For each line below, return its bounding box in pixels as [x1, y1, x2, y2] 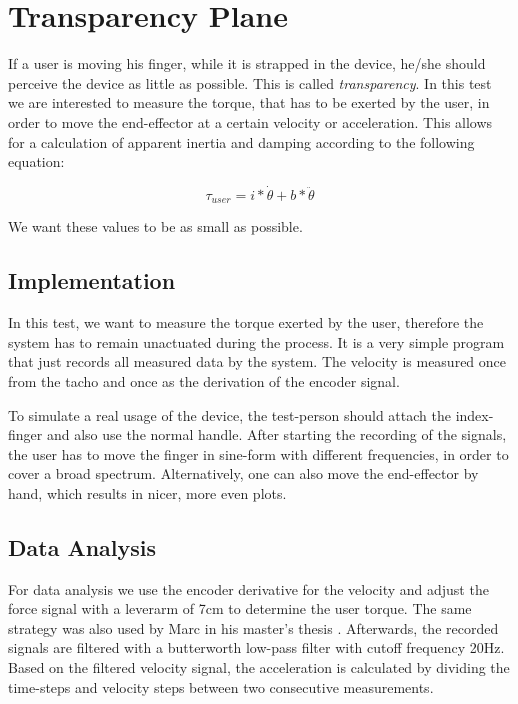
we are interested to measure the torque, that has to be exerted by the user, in [8, 92, 490, 113]
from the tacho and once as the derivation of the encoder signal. [8, 370, 400, 391]
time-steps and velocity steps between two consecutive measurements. [8, 676, 434, 697]
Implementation [8, 265, 176, 296]
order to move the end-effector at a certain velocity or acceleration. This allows [8, 111, 493, 132]
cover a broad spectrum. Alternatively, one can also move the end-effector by [8, 463, 479, 484]
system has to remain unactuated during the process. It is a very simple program [8, 331, 505, 352]
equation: [8, 151, 65, 172]
